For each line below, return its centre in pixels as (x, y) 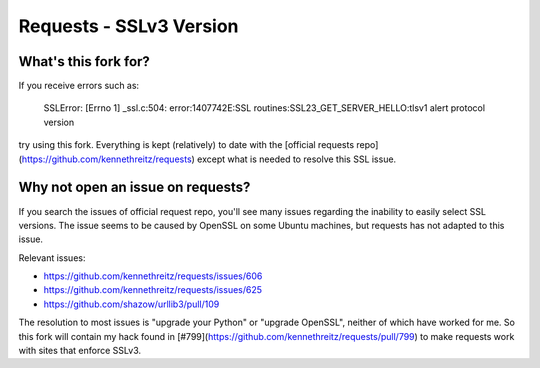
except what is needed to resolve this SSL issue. (296, 159)
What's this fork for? (84, 61)
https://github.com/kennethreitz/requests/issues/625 (153, 290)
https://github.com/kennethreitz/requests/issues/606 (153, 276)
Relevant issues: (52, 257)
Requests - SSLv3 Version (128, 26)
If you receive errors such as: (79, 86)
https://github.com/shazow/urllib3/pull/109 (131, 304)
